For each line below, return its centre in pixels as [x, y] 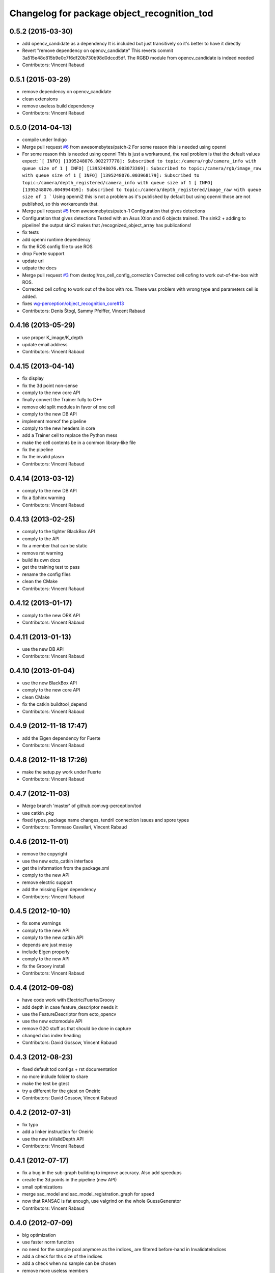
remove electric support [47, 882]
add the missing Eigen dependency [59, 890]
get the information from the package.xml [66, 868]
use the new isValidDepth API [53, 1139]
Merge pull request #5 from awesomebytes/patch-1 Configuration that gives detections [114, 211]
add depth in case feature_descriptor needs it [70, 1007]
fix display [33, 378]
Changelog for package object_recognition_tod [111, 13]
